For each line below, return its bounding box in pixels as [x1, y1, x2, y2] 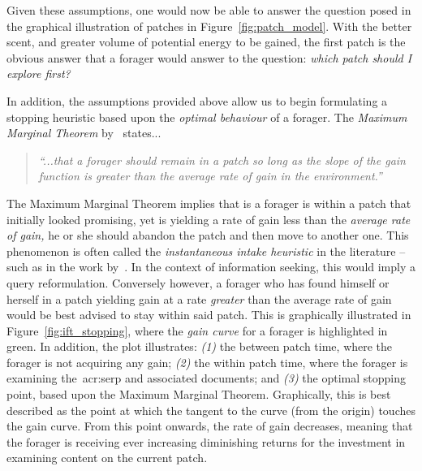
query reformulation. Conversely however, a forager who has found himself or [6, 274, 390, 291]
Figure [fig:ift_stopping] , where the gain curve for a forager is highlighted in [6, 322, 388, 339]
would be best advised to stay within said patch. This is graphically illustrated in [6, 306, 411, 323]
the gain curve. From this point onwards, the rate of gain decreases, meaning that [6, 417, 413, 434]
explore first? [6, 65, 71, 82]
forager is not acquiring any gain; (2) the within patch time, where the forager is [6, 353, 408, 370]
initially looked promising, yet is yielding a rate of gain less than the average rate [6, 210, 411, 227]
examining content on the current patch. [6, 449, 208, 466]
